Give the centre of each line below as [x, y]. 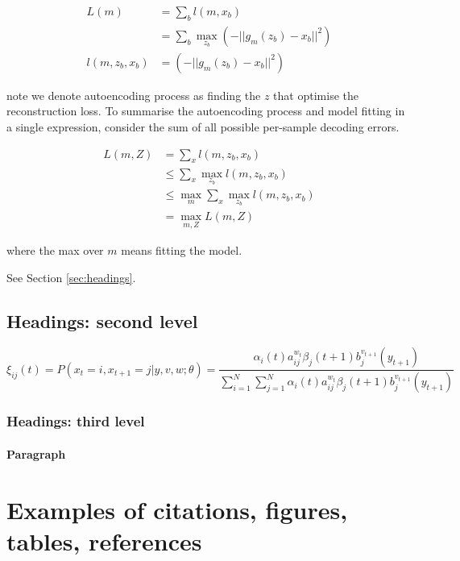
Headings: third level [76, 421]
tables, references [104, 540]
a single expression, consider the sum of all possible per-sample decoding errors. [203, 127]
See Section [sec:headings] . [71, 277]
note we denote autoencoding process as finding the [134, 95]
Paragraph [36, 453]
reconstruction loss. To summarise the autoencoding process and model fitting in [206, 111]
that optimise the [316, 95]
